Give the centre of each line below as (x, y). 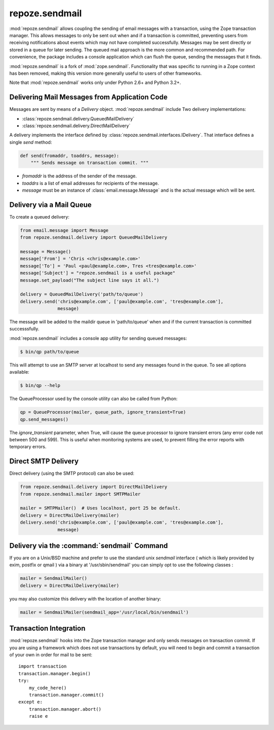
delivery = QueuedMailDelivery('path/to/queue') (82, 294)
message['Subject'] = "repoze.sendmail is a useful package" (98, 273)
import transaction (43, 666)
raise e (38, 716)
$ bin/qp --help (40, 386)
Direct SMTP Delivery (44, 461)
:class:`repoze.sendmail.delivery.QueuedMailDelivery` (78, 118)
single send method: (31, 142)
